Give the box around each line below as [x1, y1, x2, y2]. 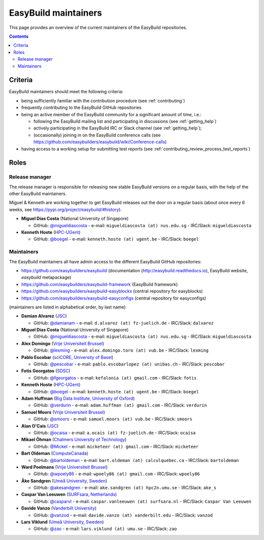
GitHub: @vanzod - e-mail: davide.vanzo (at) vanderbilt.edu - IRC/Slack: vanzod [33, 512, 213, 518]
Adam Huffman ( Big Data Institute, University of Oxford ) [21, 395, 135, 401]
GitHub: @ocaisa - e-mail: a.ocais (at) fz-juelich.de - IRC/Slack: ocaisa [33, 430, 196, 436]
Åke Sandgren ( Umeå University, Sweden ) [21, 478, 108, 484]
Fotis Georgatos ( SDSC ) [21, 368, 71, 374]
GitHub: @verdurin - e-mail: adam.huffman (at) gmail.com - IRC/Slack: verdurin [33, 402, 207, 408]
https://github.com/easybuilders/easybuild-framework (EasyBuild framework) [21, 281, 178, 287]
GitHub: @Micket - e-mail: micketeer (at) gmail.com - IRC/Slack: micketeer [33, 443, 199, 449]
